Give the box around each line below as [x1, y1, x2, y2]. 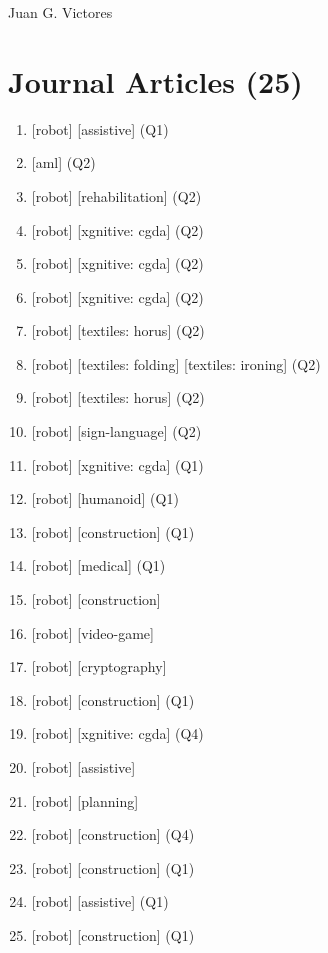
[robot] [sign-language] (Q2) [31, 421, 202, 442]
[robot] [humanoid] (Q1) [31, 488, 179, 509]
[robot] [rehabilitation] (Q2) [31, 185, 202, 206]
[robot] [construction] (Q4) [31, 824, 195, 845]
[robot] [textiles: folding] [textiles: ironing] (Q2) [31, 353, 321, 374]
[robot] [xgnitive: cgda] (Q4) [31, 723, 204, 744]
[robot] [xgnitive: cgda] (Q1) [31, 454, 204, 475]
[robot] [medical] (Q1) [31, 555, 166, 576]
